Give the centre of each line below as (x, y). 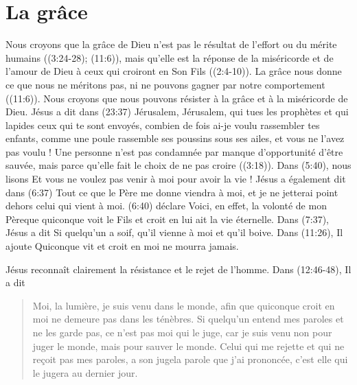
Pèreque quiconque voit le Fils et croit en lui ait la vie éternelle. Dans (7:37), (168, 219)
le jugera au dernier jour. (85, 372)
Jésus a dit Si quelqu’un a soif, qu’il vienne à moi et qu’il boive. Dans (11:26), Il (174, 232)
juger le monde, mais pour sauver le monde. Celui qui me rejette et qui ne (188, 346)
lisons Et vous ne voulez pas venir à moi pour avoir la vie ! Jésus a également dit (176, 179)
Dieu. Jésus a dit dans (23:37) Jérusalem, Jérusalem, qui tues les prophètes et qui (177, 112)
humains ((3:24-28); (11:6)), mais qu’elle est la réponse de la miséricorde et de (170, 57)
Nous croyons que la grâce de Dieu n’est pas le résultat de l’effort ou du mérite (171, 44)
